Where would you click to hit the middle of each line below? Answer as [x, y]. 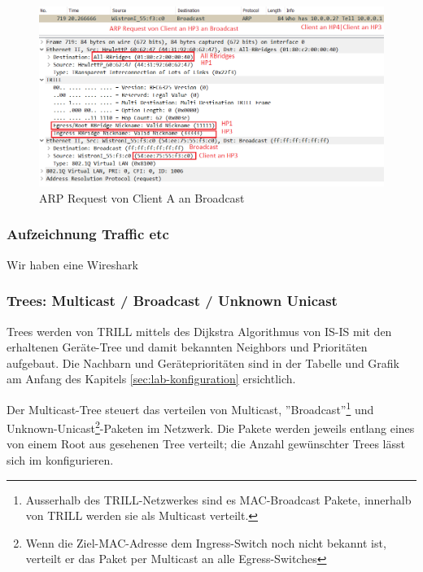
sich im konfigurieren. [60, 460]
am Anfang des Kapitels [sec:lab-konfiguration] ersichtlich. [151, 379]
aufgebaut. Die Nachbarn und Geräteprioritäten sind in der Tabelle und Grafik [203, 362]
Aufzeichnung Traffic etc [88, 234]
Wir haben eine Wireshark [72, 264]
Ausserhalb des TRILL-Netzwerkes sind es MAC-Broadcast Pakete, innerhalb [218, 499]
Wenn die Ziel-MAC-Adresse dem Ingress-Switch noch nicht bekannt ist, [206, 542]
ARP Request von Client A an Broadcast [142, 197]
